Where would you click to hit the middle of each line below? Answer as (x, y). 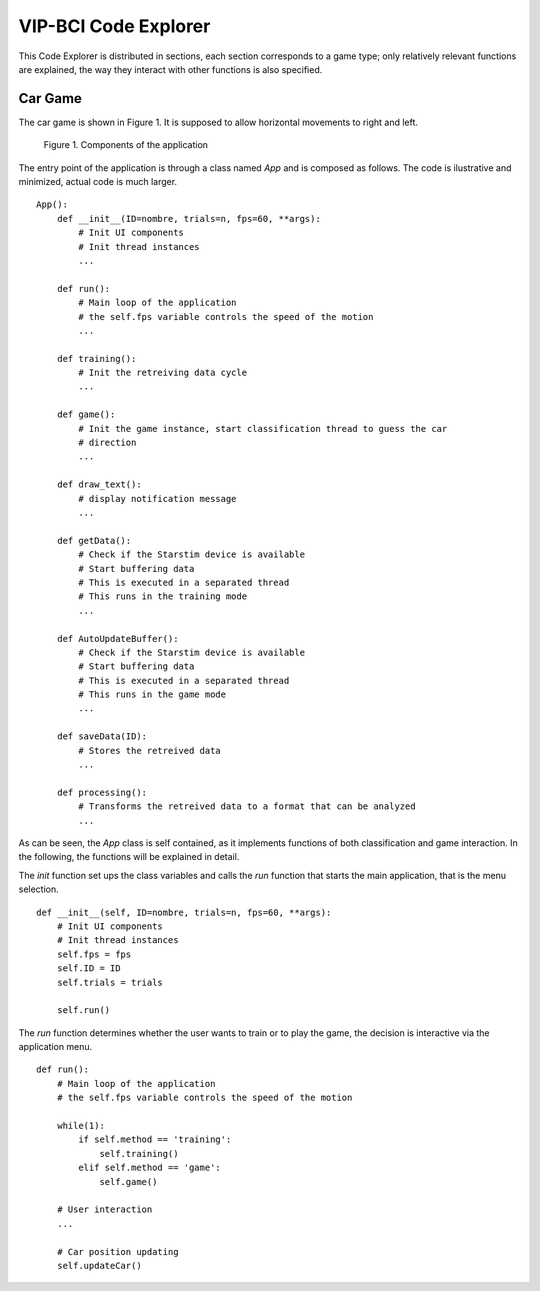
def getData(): (94, 540)
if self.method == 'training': (155, 1139)
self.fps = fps (94, 954)
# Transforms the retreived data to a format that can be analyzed (247, 806)
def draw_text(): (99, 484)
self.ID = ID (88, 968)
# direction (107, 443)
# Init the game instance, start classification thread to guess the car (263, 428)
